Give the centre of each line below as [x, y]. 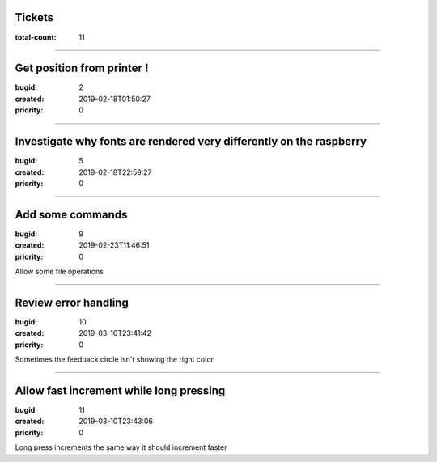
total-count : [36, 37]
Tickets [34, 17]
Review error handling [72, 302]
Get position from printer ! [82, 68]
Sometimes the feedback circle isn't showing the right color [115, 359]
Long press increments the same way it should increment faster [121, 447]
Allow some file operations [59, 271]
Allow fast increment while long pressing [120, 390]
